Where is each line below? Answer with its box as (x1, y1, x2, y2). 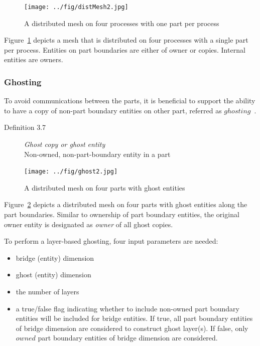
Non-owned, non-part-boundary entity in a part (24, 148, 171, 159)
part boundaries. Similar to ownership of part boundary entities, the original (4, 209, 239, 220)
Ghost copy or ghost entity (24, 139, 105, 149)
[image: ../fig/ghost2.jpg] (24, 168, 118, 176)
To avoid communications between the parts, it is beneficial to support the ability (4, 95, 255, 106)
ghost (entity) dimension (16, 269, 91, 280)
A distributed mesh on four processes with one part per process (24, 18, 219, 28)
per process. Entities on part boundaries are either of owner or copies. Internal (4, 44, 245, 55)
